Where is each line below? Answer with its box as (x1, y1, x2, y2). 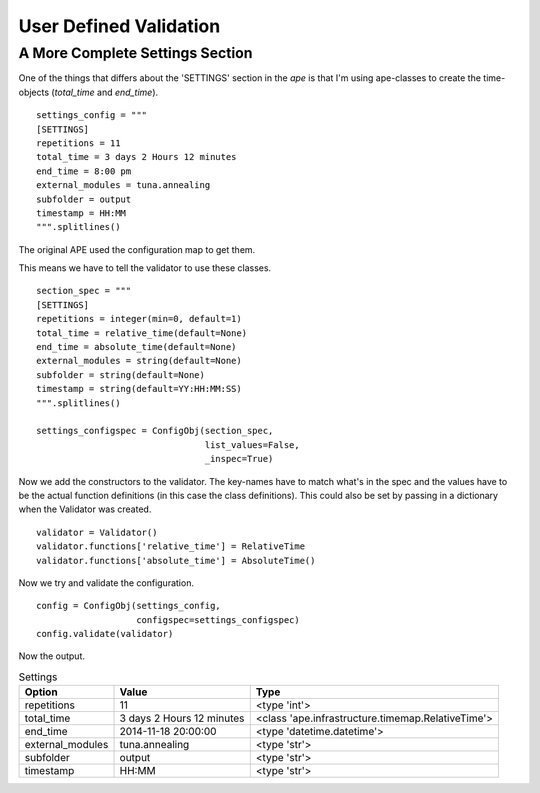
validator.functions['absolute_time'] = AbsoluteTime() (36, 555, 316, 566)
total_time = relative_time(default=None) (36, 327, 248, 339)
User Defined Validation (18, 15, 221, 37)
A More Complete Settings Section (18, 44, 253, 62)
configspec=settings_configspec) (136, 614, 300, 625)
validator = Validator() (36, 526, 158, 538)
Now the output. (18, 650, 85, 662)
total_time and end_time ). (54, 86, 159, 98)
